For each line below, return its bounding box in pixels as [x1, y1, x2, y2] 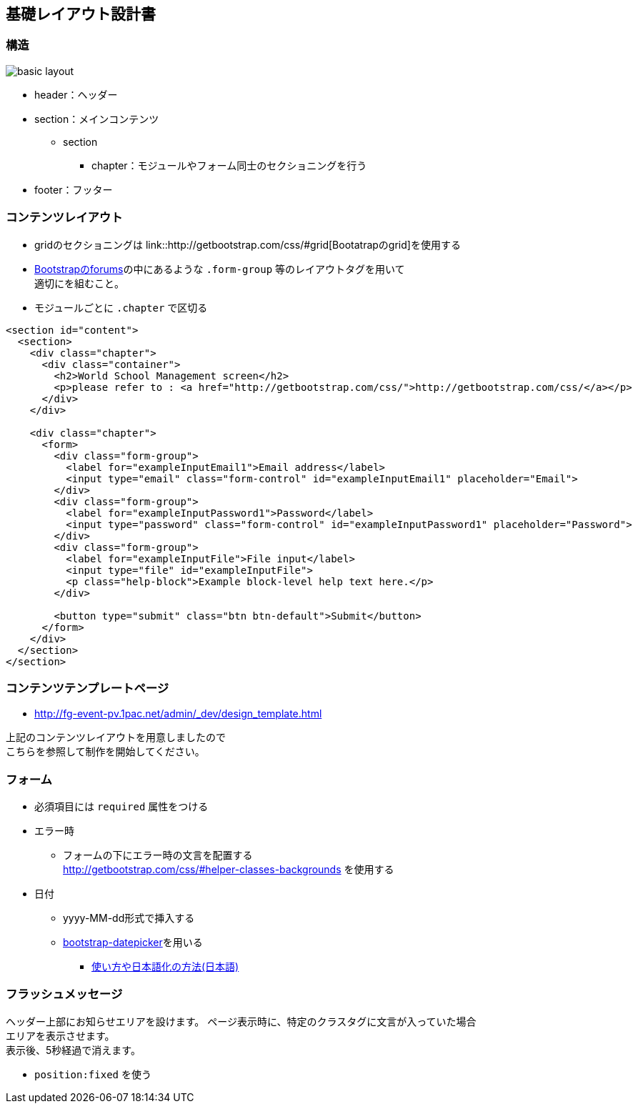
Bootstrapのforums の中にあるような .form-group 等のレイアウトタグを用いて [34, 262, 405, 275]
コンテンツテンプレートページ [6, 680, 169, 695]
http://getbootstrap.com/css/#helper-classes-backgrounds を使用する [63, 863, 394, 876]
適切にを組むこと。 [34, 277, 124, 289]
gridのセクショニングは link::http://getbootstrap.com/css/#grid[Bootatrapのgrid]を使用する [34, 238, 461, 251]
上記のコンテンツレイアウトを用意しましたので [6, 731, 226, 744]
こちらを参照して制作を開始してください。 [6, 745, 205, 758]
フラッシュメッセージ [6, 987, 123, 1002]
